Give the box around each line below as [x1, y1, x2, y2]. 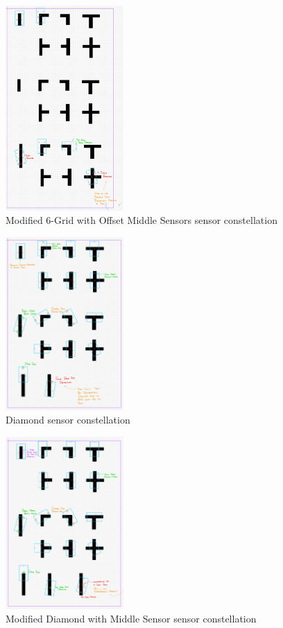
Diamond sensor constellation [6, 412, 130, 427]
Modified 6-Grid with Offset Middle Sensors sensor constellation [6, 213, 277, 227]
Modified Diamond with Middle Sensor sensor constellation [6, 611, 257, 626]
